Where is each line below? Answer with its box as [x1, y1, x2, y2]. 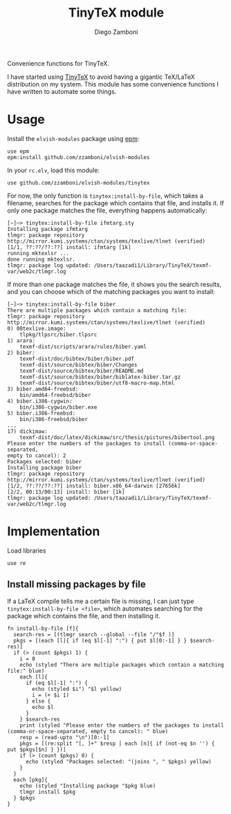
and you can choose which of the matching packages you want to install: [7, 287, 216, 295]
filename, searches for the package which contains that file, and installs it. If [7, 198, 225, 207]
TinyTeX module [68, 5, 165, 21]
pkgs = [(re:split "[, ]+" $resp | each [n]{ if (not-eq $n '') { [19, 740, 215, 747]
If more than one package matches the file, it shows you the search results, [7, 280, 222, 288]
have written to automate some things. [7, 87, 117, 95]
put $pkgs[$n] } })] [7, 746, 67, 753]
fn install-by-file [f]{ [7, 625, 79, 632]
